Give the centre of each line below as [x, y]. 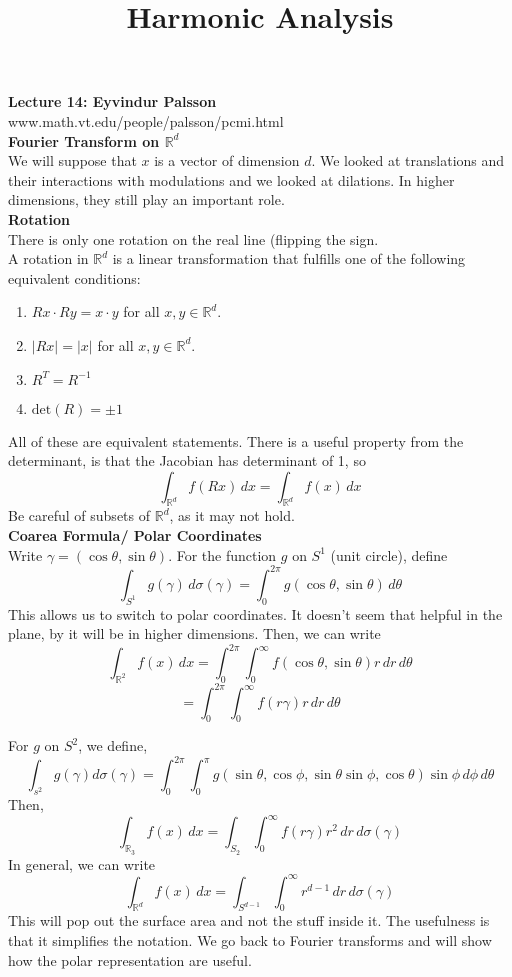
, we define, [113, 745]
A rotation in [48, 258]
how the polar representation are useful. [130, 959]
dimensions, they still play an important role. [146, 199]
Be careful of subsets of [79, 515]
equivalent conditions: [74, 277]
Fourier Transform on [84, 140]
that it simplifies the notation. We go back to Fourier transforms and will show [250, 940]
